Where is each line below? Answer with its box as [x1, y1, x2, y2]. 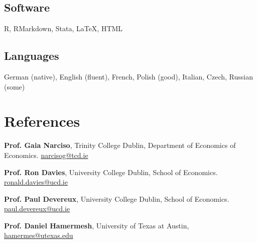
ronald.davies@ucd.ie [4, 177, 68, 187]
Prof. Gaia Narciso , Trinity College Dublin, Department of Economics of [4, 140, 236, 150]
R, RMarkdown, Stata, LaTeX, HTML [4, 23, 123, 34]
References [4, 111, 80, 131]
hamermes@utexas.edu [4, 230, 73, 240]
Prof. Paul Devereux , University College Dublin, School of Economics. [4, 193, 229, 204]
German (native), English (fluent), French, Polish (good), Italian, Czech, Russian [4, 71, 253, 82]
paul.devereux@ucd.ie [4, 203, 70, 214]
